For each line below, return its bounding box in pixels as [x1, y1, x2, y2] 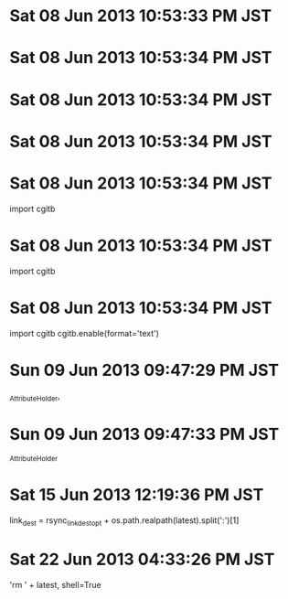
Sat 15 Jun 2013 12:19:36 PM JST [9, 485, 264, 506]
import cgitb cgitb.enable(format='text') [9, 327, 160, 338]
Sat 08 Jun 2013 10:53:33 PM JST [9, 5, 272, 27]
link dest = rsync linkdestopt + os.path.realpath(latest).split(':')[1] [9, 515, 240, 528]
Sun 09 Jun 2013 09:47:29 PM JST [9, 359, 280, 380]
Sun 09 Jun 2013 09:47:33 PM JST [9, 424, 280, 444]
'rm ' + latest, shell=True [9, 579, 102, 590]
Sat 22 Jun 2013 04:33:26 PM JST [9, 550, 275, 570]
